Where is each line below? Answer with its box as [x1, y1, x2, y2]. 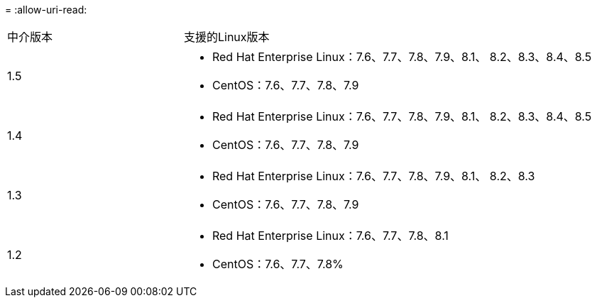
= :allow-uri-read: [5, 4, 87, 16]
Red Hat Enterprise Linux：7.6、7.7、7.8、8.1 [212, 228, 449, 243]
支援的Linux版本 [183, 30, 270, 44]
